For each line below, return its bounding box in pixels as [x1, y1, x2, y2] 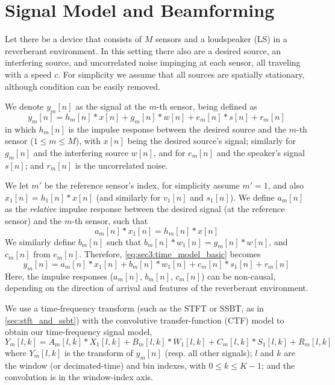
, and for [153, 146, 186, 158]
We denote [5, 100, 44, 113]
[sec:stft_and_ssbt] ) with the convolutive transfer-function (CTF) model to [5, 313, 284, 326]
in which [5, 122, 36, 135]
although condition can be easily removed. [5, 80, 160, 92]
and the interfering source [33, 146, 129, 158]
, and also [268, 179, 304, 192]
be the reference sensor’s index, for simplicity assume [44, 179, 240, 192]
